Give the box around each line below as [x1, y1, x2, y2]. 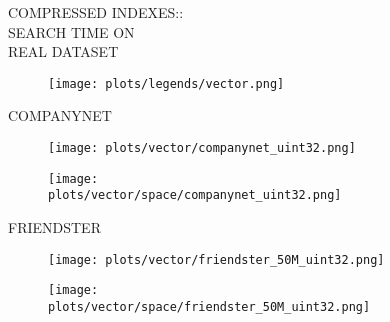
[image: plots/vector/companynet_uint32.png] [48, 141, 356, 156]
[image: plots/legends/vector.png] [48, 76, 285, 91]
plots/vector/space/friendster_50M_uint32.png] [48, 299, 371, 314]
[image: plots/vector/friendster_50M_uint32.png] [48, 252, 385, 267]
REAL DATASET [8, 41, 119, 62]
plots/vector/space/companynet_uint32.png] [48, 188, 342, 203]
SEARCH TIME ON [8, 21, 135, 42]
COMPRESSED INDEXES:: [8, 2, 184, 22]
